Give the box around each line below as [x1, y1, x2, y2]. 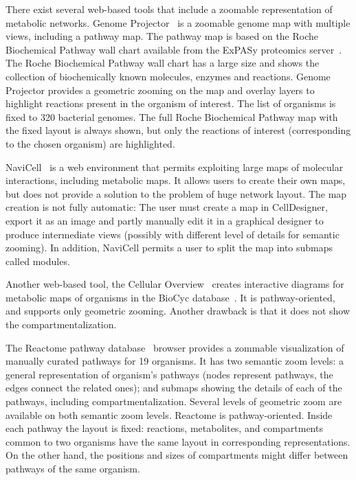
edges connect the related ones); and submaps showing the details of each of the [5, 380, 342, 395]
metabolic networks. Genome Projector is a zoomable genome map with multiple [5, 15, 351, 30]
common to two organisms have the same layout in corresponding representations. [5, 434, 351, 448]
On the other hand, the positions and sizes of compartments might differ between [5, 448, 348, 462]
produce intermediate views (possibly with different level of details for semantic [5, 227, 340, 241]
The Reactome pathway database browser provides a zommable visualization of [5, 340, 344, 354]
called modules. [5, 253, 70, 268]
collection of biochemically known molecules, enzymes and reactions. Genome [5, 69, 331, 83]
